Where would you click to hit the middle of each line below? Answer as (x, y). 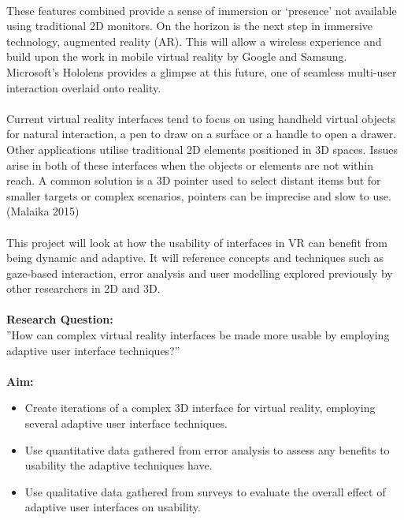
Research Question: (60, 319)
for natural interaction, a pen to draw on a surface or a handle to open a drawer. (202, 134)
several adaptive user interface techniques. (126, 423)
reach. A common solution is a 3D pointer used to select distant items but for (194, 180)
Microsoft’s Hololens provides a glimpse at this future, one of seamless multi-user (202, 71)
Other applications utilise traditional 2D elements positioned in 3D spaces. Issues (202, 149)
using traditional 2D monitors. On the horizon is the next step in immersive (190, 26)
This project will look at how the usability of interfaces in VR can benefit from (197, 242)
